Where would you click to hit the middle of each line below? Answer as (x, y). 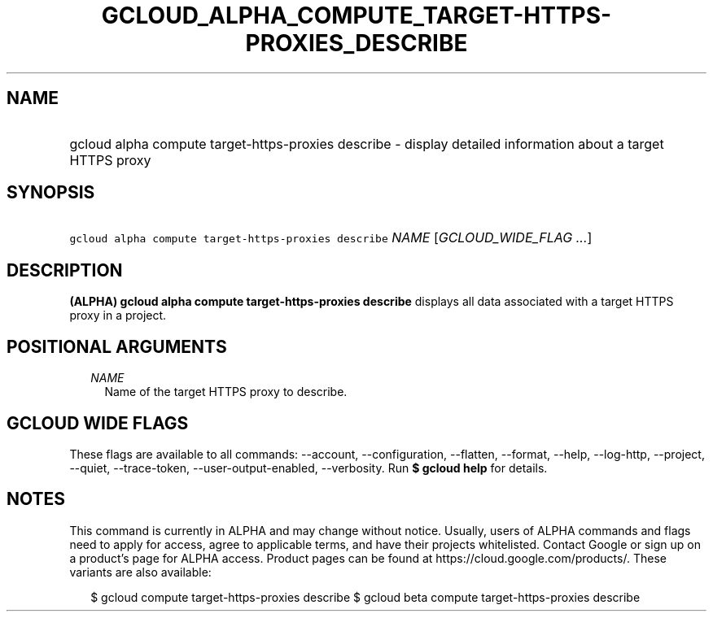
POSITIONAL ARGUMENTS (117, 346)
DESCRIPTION (65, 270)
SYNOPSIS (51, 193)
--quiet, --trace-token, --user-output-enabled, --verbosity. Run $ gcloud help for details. (308, 468)
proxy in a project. (118, 316)
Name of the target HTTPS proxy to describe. (226, 392)
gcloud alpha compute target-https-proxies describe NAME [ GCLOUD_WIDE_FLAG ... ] (331, 238)
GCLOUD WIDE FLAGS (98, 423)
